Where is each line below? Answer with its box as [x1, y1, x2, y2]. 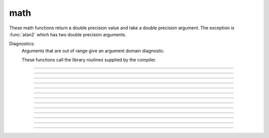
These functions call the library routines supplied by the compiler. [21, 57, 156, 63]
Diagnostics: [9, 41, 35, 47]
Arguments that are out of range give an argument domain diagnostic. [21, 48, 165, 54]
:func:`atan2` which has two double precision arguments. [9, 31, 127, 37]
